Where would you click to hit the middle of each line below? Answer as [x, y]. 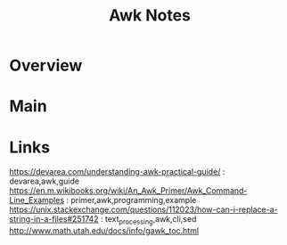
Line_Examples [37, 200]
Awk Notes [150, 16]
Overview [46, 65]
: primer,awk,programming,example [131, 200]
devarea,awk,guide [45, 181]
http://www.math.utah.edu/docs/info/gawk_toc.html [104, 231]
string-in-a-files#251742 [54, 219]
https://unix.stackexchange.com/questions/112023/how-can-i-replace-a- [143, 209]
